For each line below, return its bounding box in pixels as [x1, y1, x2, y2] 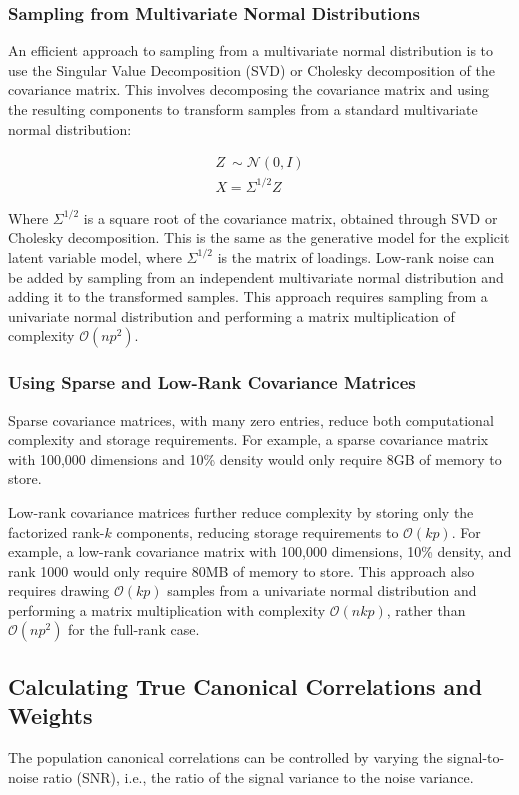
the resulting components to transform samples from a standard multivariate [8, 99, 478, 119]
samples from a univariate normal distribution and [167, 580, 477, 601]
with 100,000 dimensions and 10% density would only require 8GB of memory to [8, 448, 502, 469]
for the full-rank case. [68, 619, 200, 640]
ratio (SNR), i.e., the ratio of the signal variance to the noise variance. [43, 766, 474, 787]
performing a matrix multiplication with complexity [8, 599, 326, 620]
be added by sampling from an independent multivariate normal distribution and [8, 266, 504, 287]
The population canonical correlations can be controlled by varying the [8, 747, 443, 768]
